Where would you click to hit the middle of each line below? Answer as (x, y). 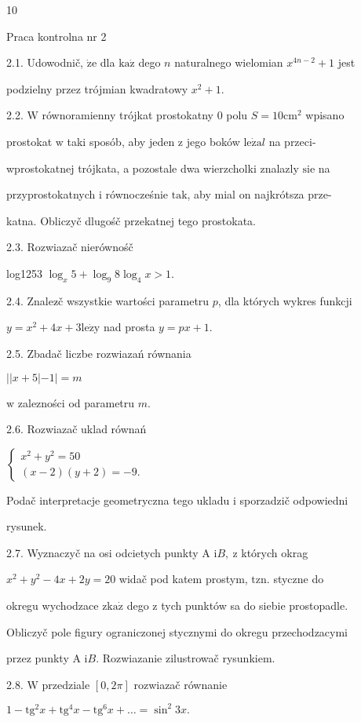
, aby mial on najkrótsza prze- (259, 194)
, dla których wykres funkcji (285, 300)
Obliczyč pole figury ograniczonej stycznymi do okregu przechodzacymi (177, 631)
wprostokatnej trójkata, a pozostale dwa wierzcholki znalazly (153, 168)
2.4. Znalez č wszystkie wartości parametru (108, 300)
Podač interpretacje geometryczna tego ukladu (118, 500)
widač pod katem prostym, (183, 579)
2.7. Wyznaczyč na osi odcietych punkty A (108, 552)
